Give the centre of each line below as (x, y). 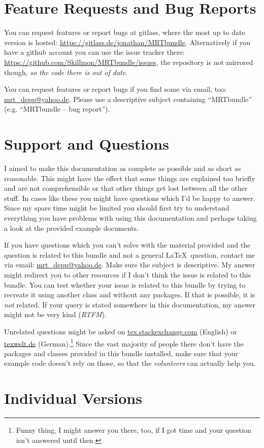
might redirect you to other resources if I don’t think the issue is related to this (128, 274)
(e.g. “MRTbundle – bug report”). (57, 109)
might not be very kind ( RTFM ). (55, 314)
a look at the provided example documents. (71, 228)
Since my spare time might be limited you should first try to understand (117, 208)
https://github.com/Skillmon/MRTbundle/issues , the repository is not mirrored (129, 62)
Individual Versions (73, 398)
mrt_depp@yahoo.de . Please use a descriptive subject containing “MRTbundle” (128, 99)
